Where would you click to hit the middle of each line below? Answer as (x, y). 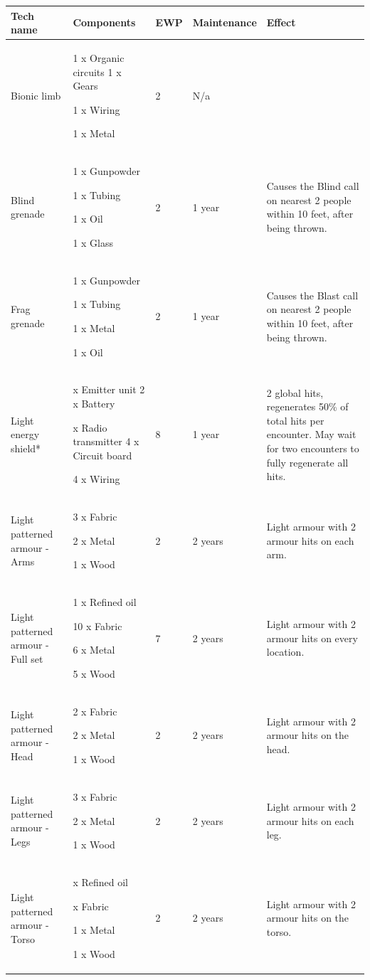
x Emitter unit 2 (109, 389)
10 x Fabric (97, 625)
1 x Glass (93, 242)
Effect (281, 22)
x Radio (90, 427)
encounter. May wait (311, 434)
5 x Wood (94, 674)
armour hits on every (312, 638)
